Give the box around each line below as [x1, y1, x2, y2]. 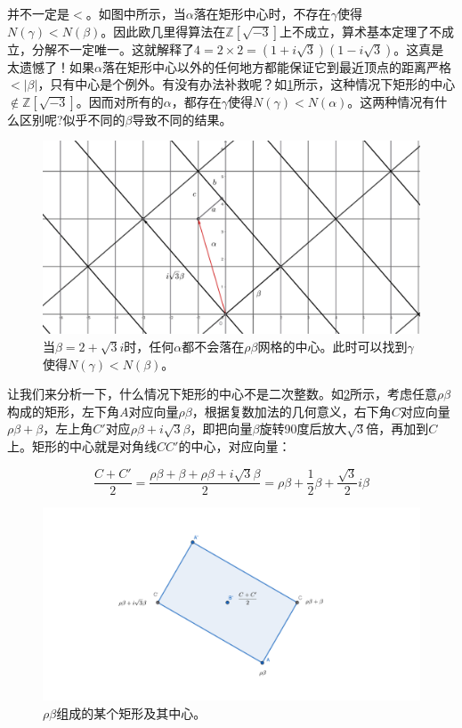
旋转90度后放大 [259, 419, 347, 438]
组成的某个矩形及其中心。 [56, 703, 207, 722]
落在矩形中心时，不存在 [193, 4, 331, 22]
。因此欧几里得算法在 [101, 21, 226, 40]
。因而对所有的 [76, 92, 164, 110]
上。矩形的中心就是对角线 [7, 436, 157, 455]
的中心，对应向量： [178, 436, 291, 455]
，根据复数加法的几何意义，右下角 [191, 401, 392, 420]
